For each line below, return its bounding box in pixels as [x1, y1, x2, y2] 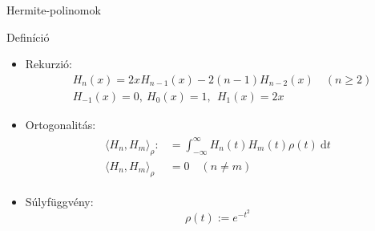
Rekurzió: [25, 55, 72, 72]
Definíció [6, 28, 50, 45]
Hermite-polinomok [6, 2, 101, 18]
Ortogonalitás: [25, 115, 96, 132]
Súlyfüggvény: [25, 192, 94, 209]
